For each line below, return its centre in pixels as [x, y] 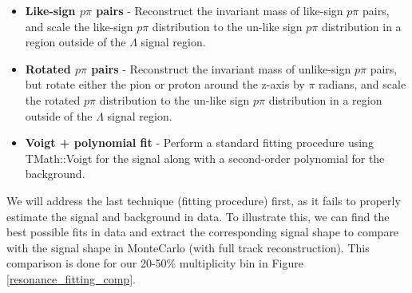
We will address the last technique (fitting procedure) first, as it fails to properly [204, 200]
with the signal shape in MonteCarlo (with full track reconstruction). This [188, 247]
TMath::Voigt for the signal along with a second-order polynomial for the [205, 158]
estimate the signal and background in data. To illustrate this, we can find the [198, 216]
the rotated [53, 99]
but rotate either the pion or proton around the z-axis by [165, 84]
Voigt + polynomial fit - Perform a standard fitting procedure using [199, 143]
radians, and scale [362, 84]
